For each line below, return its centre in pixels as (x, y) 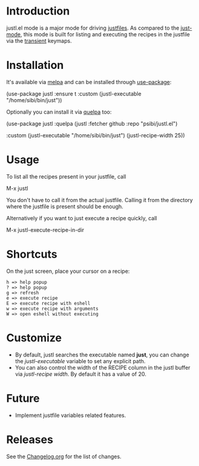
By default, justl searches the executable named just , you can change (102, 355)
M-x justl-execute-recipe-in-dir (45, 230)
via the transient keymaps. (39, 41)
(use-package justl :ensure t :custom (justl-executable (74, 94)
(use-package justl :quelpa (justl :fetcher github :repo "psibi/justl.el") (92, 123)
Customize (34, 338)
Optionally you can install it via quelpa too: (59, 112)
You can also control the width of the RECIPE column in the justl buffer (103, 367)
